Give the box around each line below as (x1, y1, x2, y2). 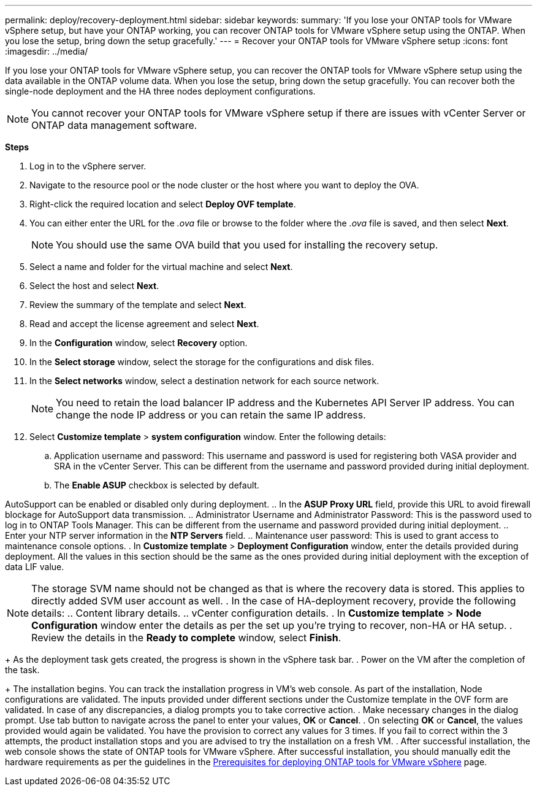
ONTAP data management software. (31, 119, 197, 131)
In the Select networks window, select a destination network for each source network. (29, 376, 379, 386)
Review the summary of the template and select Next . (29, 299, 246, 310)
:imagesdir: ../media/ (5, 46, 88, 56)
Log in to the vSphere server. (29, 161, 147, 171)
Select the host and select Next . (29, 280, 159, 291)
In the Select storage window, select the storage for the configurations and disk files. (29, 357, 374, 367)
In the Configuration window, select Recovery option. (29, 338, 248, 348)
